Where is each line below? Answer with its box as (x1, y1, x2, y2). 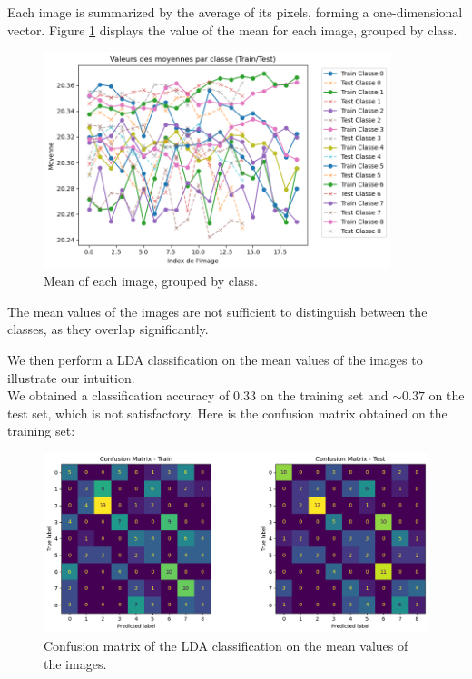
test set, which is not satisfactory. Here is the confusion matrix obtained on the (7, 403, 447, 422)
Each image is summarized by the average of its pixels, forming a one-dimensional (7, 3, 463, 21)
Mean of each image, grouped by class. (44, 271, 258, 290)
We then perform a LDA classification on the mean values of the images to (7, 350, 423, 369)
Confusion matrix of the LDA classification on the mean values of (44, 635, 408, 654)
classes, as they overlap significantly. (7, 320, 209, 339)
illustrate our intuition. (7, 368, 135, 387)
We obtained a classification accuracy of (7, 386, 230, 405)
